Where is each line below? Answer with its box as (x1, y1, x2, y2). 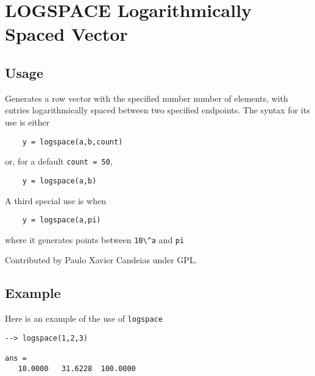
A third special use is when (5, 194, 106, 207)
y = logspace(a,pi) (22, 216, 101, 225)
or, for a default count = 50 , (5, 155, 113, 168)
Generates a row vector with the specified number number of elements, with (5, 91, 288, 104)
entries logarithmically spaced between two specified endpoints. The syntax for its (5, 104, 310, 116)
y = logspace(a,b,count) (22, 137, 123, 146)
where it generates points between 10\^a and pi (5, 233, 185, 246)
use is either (5, 115, 50, 128)
